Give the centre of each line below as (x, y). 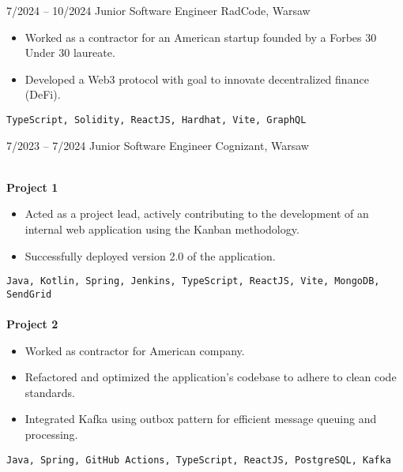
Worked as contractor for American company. (135, 350)
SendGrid (29, 294)
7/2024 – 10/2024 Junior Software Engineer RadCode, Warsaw (158, 10)
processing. (51, 435)
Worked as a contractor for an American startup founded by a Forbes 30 (201, 37)
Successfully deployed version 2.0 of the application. (150, 255)
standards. (50, 392)
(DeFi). (43, 94)
